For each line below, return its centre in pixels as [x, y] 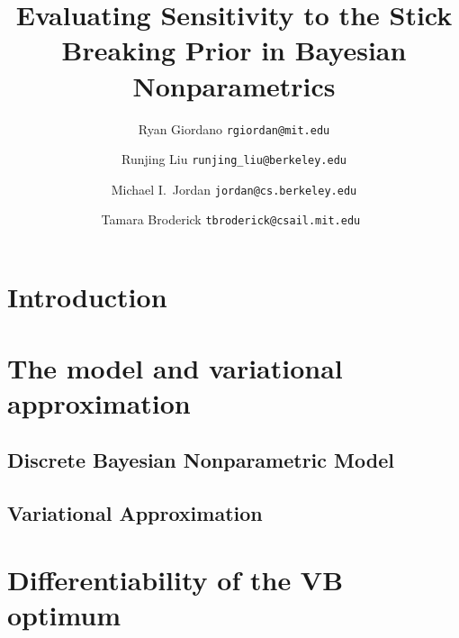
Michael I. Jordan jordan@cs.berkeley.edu [234, 189]
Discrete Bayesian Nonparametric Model [201, 460]
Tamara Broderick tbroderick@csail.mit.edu [231, 219]
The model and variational [175, 367]
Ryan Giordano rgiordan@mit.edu [234, 128]
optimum [64, 614]
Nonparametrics [234, 85]
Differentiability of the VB [175, 579]
